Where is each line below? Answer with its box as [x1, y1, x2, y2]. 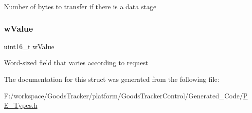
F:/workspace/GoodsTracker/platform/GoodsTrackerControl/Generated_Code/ [4, 90, 243, 100]
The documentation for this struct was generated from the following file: [4, 74, 219, 84]
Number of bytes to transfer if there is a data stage [4, 1, 157, 11]
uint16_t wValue [4, 41, 54, 51]
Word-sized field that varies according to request [4, 57, 148, 68]
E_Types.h [4, 100, 37, 110]
